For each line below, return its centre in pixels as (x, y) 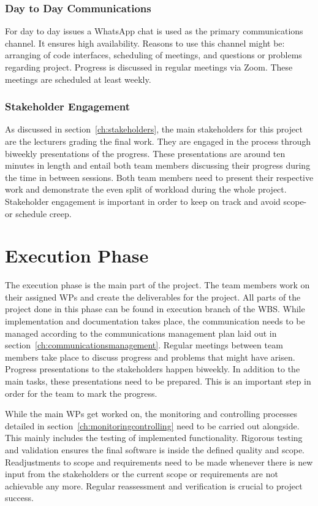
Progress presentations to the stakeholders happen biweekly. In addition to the (153, 369)
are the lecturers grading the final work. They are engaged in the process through (158, 141)
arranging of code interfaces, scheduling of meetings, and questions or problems (153, 55)
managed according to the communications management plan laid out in (141, 333)
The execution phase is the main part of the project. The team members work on (157, 285)
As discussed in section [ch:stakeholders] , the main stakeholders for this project (154, 129)
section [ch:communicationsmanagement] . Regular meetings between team (144, 345)
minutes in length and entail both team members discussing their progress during (158, 165)
